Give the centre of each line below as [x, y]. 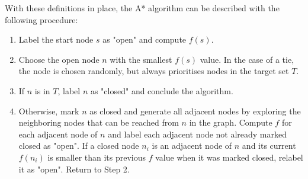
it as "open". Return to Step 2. [74, 169]
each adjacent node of [58, 134]
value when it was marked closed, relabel [229, 157]
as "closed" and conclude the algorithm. [162, 90]
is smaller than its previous [97, 157]
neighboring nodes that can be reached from [99, 122]
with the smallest [141, 59]
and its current [269, 146]
